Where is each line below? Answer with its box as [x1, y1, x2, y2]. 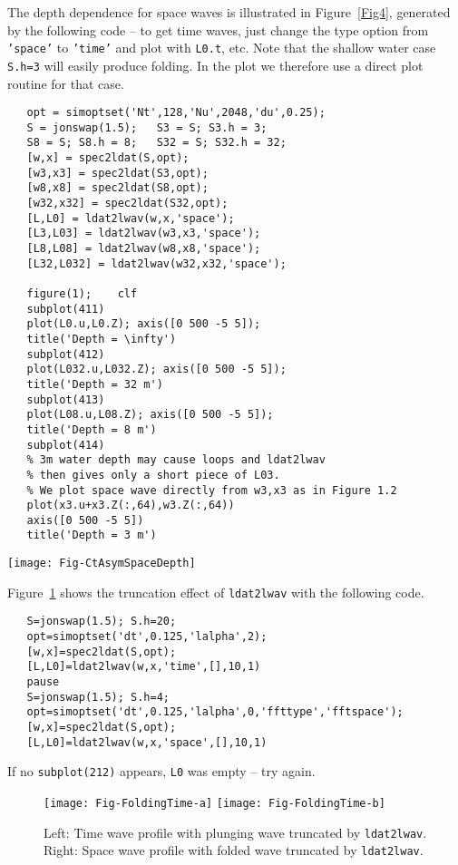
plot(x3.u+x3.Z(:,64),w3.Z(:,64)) [26, 499, 235, 512]
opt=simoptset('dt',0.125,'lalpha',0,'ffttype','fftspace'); [26, 705, 404, 719]
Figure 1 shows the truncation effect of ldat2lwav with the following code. [7, 582, 424, 601]
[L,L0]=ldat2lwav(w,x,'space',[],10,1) [26, 735, 268, 749]
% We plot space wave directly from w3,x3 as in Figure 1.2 [26, 483, 397, 497]
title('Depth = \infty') [26, 332, 177, 345]
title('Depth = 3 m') [26, 529, 157, 542]
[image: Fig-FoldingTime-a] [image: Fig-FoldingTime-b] [44, 797, 385, 810]
